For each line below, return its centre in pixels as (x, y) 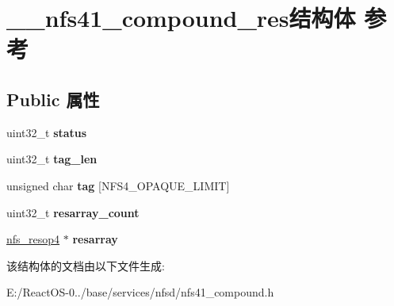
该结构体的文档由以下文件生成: (86, 265)
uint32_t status (47, 132)
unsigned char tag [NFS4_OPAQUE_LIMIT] (118, 185)
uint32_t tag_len (52, 159)
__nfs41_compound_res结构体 (181, 18)
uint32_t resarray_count (73, 212)
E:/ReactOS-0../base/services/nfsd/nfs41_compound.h (140, 292)
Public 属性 (53, 99)
